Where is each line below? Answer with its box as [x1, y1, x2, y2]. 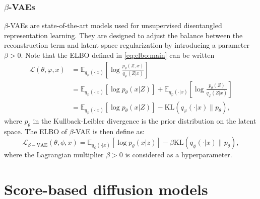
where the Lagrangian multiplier [4, 149, 104, 160]
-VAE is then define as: [73, 126, 145, 136]
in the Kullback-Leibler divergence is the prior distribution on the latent [33, 115, 256, 126]
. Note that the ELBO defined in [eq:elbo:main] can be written [21, 50, 215, 60]
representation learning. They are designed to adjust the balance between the [4, 30, 243, 40]
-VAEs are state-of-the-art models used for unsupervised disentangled [8, 20, 222, 31]
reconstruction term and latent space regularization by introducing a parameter [4, 40, 249, 50]
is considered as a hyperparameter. [125, 149, 232, 160]
